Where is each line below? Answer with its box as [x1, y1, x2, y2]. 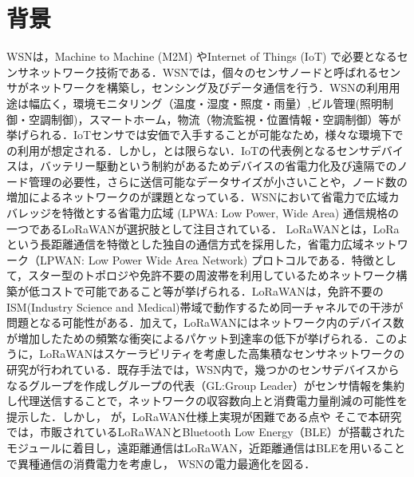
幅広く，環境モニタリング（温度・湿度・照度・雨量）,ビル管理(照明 [28, 94, 382, 111]
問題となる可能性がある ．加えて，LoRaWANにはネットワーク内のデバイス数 [6, 314, 404, 331]
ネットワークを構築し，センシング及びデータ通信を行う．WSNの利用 [28, 79, 389, 96]
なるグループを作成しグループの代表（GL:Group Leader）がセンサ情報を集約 [6, 376, 405, 393]
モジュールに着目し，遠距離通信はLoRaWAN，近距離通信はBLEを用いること [6, 439, 406, 455]
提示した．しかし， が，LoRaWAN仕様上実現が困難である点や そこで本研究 [6, 407, 402, 424]
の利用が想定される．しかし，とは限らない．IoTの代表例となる [6, 141, 337, 158]
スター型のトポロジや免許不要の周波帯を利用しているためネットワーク [28, 267, 396, 284]
